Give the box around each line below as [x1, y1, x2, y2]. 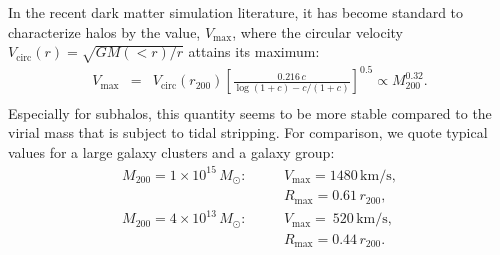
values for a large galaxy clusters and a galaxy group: [8, 141, 335, 162]
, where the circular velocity [232, 21, 403, 42]
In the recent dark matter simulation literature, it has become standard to [8, 2, 464, 22]
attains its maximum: [188, 41, 320, 62]
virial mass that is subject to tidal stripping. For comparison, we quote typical [8, 122, 488, 143]
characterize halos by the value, [8, 21, 201, 42]
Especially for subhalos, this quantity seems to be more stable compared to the [8, 102, 492, 123]
